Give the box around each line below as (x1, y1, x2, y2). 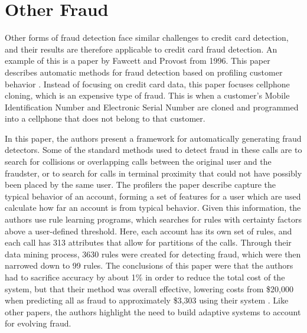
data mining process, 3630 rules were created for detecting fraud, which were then (5, 247, 301, 260)
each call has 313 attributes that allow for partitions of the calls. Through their (5, 236, 292, 249)
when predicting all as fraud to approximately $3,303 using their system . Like (5, 294, 289, 306)
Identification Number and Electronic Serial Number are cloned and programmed (5, 100, 299, 113)
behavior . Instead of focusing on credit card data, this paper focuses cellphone (5, 77, 290, 90)
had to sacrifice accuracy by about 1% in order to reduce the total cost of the (5, 271, 285, 283)
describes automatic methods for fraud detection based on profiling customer (5, 66, 283, 78)
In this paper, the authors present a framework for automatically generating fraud (5, 132, 302, 144)
